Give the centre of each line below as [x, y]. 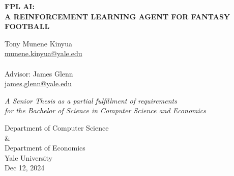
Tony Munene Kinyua [39, 43]
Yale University [28, 157]
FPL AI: [20, 6]
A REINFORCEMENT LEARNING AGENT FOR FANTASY [118, 16]
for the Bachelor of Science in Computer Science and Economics [105, 110]
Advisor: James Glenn [39, 73]
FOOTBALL [27, 26]
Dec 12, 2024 [25, 168]
